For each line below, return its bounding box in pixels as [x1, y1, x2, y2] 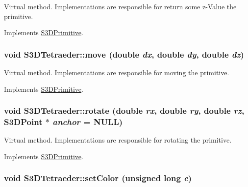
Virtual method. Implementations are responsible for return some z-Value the [4, 1, 237, 11]
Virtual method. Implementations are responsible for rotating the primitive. [4, 135, 232, 145]
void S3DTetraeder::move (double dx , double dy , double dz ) [4, 48, 244, 60]
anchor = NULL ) [52, 116, 123, 128]
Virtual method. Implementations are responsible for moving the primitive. [4, 67, 229, 77]
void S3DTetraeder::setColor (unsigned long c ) [4, 172, 192, 184]
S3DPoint [4, 116, 43, 128]
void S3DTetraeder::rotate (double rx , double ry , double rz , [4, 104, 245, 117]
